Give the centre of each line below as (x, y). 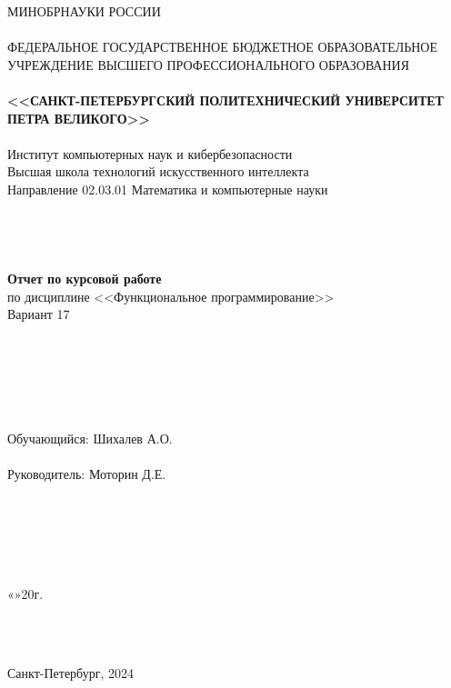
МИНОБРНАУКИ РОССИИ (84, 11)
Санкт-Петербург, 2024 (70, 672)
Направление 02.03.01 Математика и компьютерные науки (168, 189)
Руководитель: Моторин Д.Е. (87, 474)
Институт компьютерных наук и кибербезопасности (150, 153)
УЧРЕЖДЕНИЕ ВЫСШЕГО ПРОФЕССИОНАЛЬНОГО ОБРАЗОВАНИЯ (209, 64)
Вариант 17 (39, 314)
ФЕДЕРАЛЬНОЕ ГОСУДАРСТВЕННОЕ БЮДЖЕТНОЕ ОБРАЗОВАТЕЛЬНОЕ (223, 47)
